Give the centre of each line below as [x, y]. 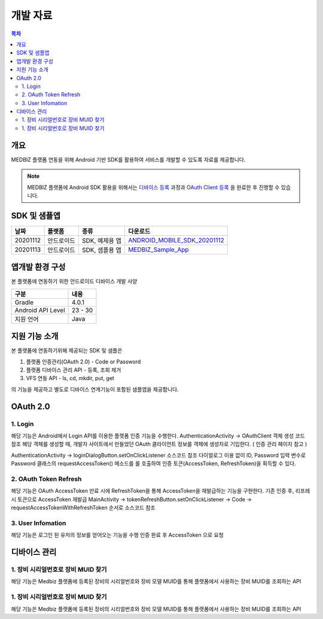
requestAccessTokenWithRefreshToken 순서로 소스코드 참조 [83, 508]
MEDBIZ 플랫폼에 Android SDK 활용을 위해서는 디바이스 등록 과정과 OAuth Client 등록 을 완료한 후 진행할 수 [153, 187]
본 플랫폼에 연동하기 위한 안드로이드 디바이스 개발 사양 [74, 281]
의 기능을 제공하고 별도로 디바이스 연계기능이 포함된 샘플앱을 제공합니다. [95, 389]
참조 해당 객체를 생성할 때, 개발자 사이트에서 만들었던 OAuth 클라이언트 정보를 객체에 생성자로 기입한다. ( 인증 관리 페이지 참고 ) [159, 444]
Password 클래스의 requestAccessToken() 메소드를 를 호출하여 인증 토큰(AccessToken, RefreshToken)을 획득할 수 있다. [153, 463]
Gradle [24, 302]
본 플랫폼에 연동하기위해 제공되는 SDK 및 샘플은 [67, 351]
